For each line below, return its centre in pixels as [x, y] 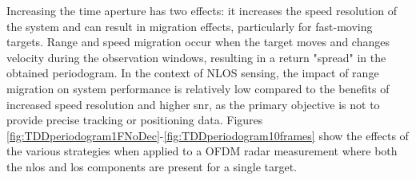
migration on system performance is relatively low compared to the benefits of [198, 88]
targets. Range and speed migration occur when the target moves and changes [198, 42]
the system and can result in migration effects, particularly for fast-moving [190, 26]
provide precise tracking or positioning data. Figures [135, 120]
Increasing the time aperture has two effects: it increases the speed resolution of [202, 10]
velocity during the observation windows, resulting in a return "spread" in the [196, 57]
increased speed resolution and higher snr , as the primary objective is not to [193, 104]
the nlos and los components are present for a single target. [152, 166]
